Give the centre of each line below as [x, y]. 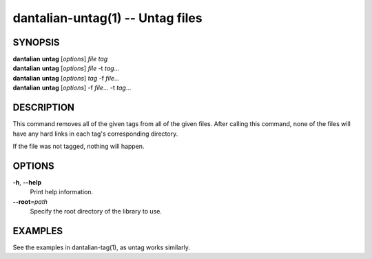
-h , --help [27, 182]
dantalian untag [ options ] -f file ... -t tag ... [72, 88]
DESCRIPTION [44, 108]
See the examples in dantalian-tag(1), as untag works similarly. [102, 247]
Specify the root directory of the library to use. [96, 211]
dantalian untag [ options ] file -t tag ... [66, 68]
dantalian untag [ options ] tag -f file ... [66, 78]
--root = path [30, 201]
